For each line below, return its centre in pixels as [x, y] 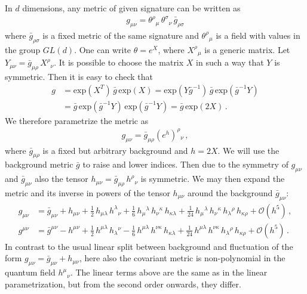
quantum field [30, 272]
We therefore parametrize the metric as [77, 120]
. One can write [103, 49]
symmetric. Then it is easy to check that [79, 76]
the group [23, 49]
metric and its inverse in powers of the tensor [88, 192]
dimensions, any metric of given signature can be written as [131, 8]
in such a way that [230, 62]
